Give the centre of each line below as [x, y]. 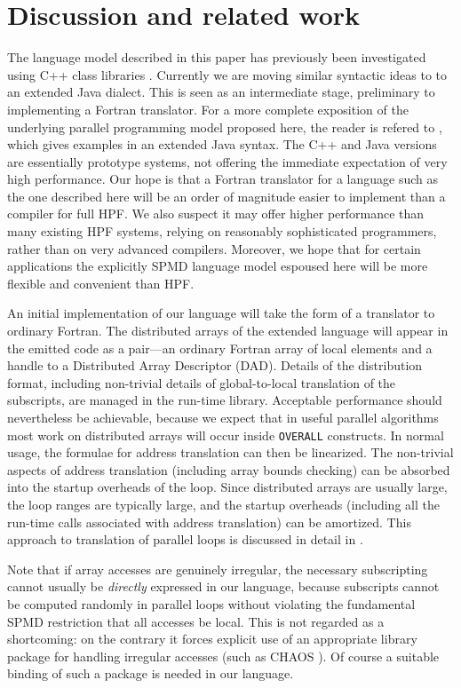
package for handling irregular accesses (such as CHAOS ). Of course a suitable [223, 656]
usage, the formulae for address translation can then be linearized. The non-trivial [230, 452]
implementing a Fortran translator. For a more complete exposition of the [208, 109]
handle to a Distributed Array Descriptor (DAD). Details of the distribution [215, 365]
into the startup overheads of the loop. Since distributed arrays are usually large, [227, 487]
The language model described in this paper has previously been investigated [217, 57]
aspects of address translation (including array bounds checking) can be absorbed [229, 469]
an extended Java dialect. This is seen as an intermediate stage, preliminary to [221, 92]
